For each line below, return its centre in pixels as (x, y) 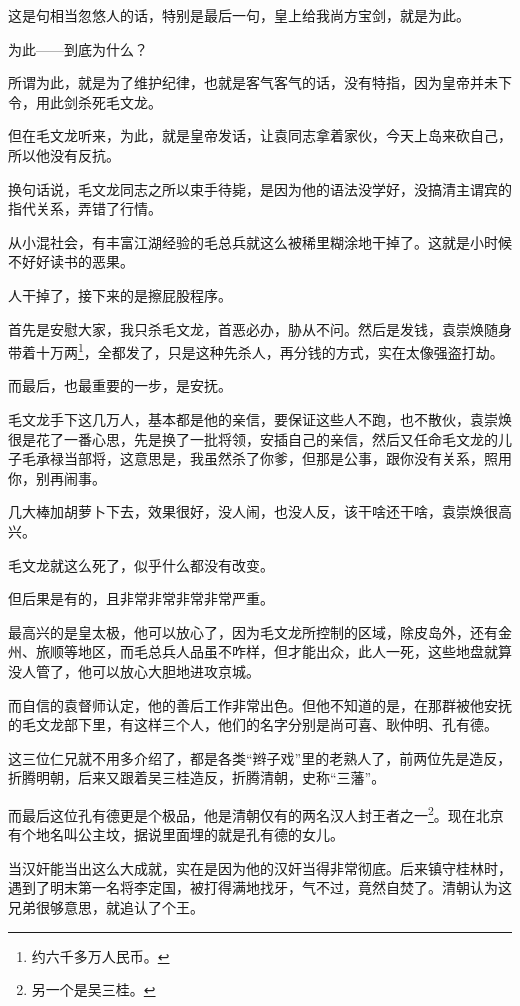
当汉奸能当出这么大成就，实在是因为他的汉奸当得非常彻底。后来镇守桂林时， (260, 867)
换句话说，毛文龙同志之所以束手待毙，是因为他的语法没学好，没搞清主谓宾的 (260, 188)
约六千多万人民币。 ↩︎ (100, 955)
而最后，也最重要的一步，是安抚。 (120, 385)
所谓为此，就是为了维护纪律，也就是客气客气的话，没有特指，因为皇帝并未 (253, 82)
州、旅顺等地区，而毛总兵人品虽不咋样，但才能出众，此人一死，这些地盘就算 (260, 651)
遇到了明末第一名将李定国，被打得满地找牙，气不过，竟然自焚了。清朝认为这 (260, 887)
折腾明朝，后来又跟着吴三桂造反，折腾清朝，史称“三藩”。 (197, 777)
